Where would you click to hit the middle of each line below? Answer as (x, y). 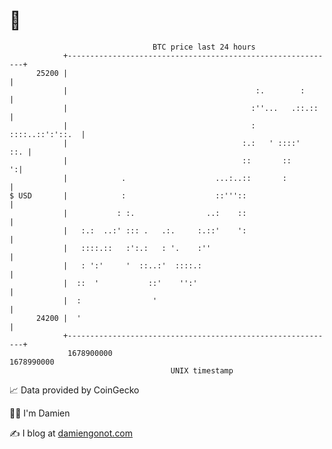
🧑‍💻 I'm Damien (40, 413)
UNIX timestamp (202, 370)
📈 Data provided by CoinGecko (74, 390)
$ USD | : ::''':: (128, 195)
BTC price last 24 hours (204, 47)
